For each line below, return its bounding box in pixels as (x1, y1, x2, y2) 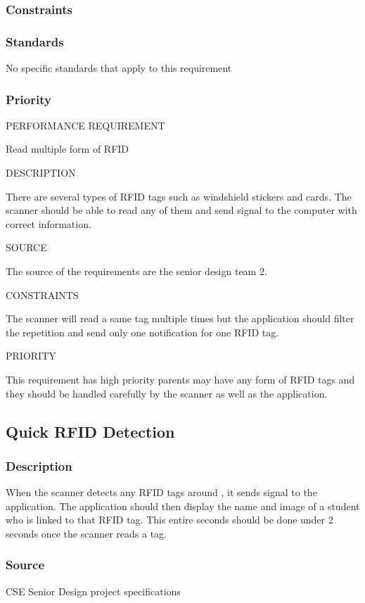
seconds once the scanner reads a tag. (6, 526, 167, 540)
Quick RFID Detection (6, 420, 175, 442)
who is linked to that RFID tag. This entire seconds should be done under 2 (6, 512, 333, 527)
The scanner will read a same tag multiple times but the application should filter (6, 311, 354, 326)
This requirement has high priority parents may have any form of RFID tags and (6, 372, 355, 386)
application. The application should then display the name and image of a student (6, 498, 360, 513)
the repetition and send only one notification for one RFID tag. (6, 324, 279, 339)
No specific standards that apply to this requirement (6, 61, 232, 75)
